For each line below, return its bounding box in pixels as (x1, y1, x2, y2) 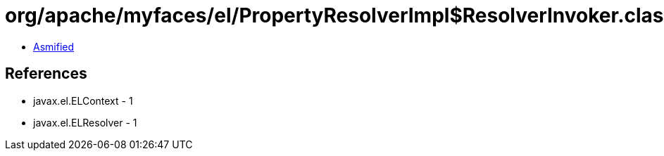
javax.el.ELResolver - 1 (33, 116, 137, 129)
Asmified (33, 40, 75, 53)
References (5, 65, 87, 83)
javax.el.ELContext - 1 (33, 94, 133, 107)
